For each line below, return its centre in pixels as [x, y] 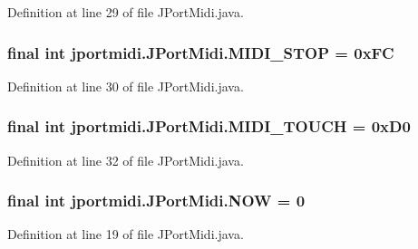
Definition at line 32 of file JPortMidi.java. [126, 160]
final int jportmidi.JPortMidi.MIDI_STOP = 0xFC [201, 52]
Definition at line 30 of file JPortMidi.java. [126, 86]
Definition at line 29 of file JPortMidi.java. [126, 12]
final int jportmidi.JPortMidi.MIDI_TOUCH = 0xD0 [209, 126]
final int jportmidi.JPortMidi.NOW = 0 [156, 201]
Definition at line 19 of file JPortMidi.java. [126, 234]
